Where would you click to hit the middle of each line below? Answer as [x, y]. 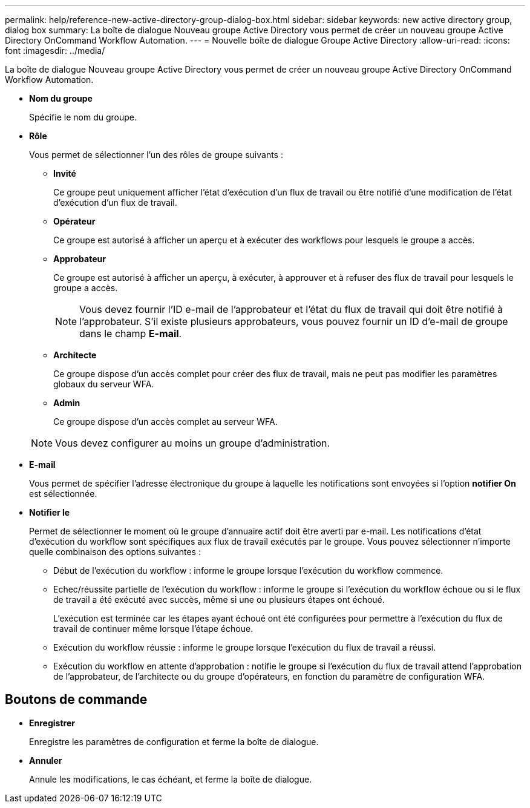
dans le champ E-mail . [131, 333]
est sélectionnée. [63, 494]
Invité [65, 173]
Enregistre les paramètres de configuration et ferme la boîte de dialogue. [174, 741]
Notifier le [50, 512]
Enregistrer [52, 723]
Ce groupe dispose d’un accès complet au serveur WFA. [165, 422]
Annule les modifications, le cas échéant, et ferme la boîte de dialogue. [171, 779]
